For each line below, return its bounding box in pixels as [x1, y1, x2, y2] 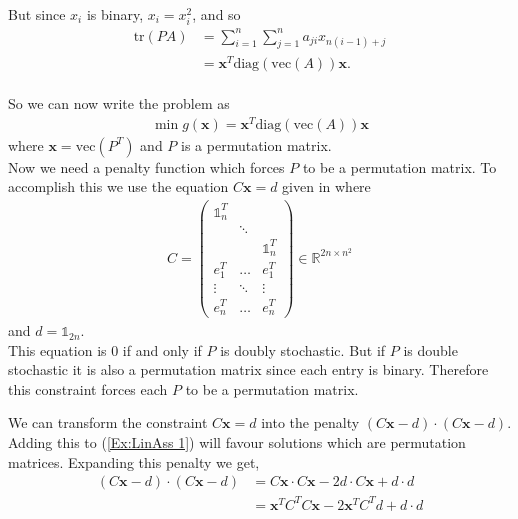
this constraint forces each [8, 378, 168, 399]
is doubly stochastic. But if [220, 339, 386, 360]
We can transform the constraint [8, 412, 208, 433]
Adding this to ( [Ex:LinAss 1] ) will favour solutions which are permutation [8, 432, 466, 453]
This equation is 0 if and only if [8, 339, 202, 360]
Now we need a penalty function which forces [8, 156, 285, 177]
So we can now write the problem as [8, 93, 230, 114]
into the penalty [261, 412, 360, 433]
